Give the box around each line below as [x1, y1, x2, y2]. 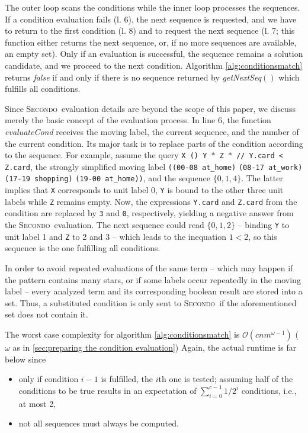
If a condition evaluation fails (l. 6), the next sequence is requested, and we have [5, 12, 297, 25]
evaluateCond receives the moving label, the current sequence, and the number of [5, 125, 299, 137]
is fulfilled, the [101, 373, 153, 385]
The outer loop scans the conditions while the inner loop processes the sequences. [5, 1, 300, 13]
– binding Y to [238, 219, 290, 231]
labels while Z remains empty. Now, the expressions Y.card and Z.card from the [5, 195, 297, 207]
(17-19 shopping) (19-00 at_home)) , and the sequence [5, 172, 210, 184]
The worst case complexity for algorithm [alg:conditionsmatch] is [5, 328, 240, 340]
